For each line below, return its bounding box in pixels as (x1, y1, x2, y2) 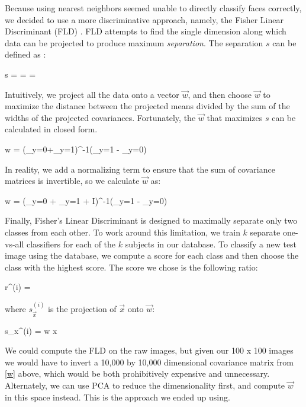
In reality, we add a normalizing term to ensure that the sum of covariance (5, 163, 275, 175)
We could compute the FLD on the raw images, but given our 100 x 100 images (5, 344, 294, 357)
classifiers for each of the (27, 237, 116, 250)
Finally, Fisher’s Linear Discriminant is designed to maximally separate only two (5, 214, 298, 227)
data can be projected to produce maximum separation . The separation (5, 36, 263, 49)
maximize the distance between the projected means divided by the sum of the (5, 100, 290, 112)
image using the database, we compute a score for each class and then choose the (5, 249, 299, 262)
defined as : (5, 48, 46, 61)
